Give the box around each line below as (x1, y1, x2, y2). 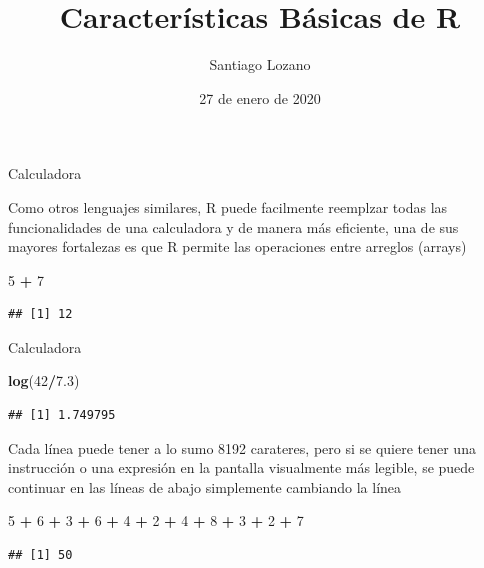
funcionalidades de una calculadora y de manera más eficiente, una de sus (8, 216, 459, 237)
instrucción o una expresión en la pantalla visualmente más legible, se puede (8, 457, 475, 478)
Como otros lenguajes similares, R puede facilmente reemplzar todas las (8, 196, 448, 217)
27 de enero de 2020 (199, 87, 321, 108)
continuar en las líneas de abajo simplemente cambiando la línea (8, 476, 402, 497)
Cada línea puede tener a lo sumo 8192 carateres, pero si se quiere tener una (8, 437, 476, 458)
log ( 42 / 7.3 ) (8, 370, 80, 391)
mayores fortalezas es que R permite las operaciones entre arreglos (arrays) (8, 236, 467, 257)
